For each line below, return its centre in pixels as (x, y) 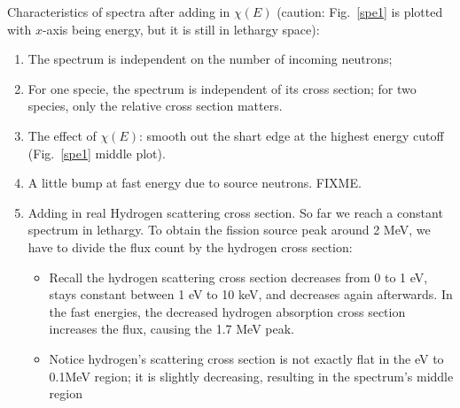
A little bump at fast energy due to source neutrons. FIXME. (195, 183)
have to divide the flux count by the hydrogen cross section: (190, 246)
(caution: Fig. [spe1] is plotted (360, 12)
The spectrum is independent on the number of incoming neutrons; (210, 59)
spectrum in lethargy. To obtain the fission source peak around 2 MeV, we (229, 230)
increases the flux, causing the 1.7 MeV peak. (172, 329)
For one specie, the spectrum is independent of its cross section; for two (222, 88)
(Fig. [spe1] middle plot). (97, 153)
